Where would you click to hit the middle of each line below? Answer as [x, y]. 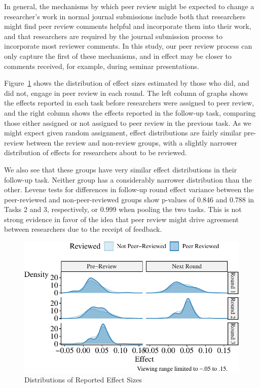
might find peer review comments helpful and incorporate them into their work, [128, 26]
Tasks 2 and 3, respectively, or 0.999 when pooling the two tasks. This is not [123, 209]
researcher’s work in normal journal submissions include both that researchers [125, 16]
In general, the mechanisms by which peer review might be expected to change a [129, 6]
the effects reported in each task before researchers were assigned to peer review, [129, 103]
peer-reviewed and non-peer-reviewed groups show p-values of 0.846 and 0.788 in [129, 199]
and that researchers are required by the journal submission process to [113, 36]
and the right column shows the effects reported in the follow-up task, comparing [130, 112]
